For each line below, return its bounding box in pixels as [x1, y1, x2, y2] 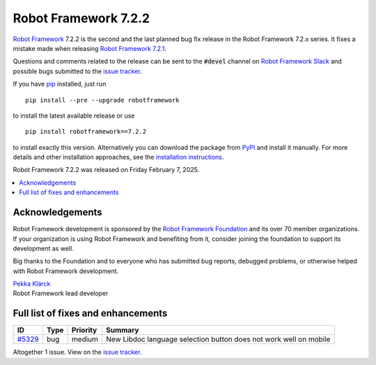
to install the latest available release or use [13, 111, 135, 120]
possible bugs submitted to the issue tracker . [13, 67, 142, 75]
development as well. [13, 244, 75, 252]
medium [71, 334, 99, 344]
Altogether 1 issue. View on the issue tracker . [13, 348, 142, 357]
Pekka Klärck [13, 279, 51, 288]
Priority [71, 325, 97, 335]
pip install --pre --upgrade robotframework [25, 96, 180, 104]
